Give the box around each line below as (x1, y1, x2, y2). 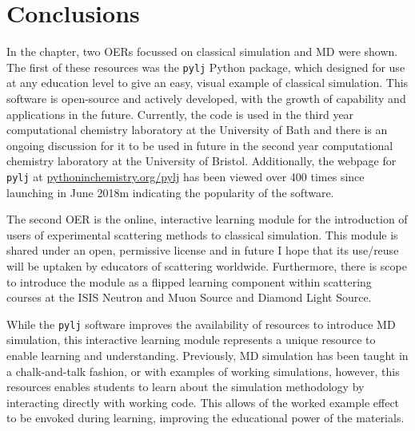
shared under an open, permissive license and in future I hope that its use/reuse (6, 242, 399, 259)
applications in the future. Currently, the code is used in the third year (6, 105, 354, 122)
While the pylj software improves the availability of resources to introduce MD (6, 315, 396, 332)
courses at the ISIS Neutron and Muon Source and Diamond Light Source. (6, 289, 372, 306)
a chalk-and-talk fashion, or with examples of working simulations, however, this (6, 362, 400, 379)
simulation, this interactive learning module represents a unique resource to (6, 331, 376, 348)
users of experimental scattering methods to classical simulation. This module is (6, 226, 398, 243)
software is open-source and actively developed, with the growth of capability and (6, 89, 406, 106)
